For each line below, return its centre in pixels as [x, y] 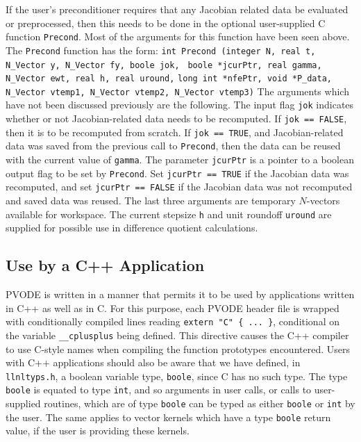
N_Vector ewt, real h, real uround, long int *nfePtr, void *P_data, [169, 79]
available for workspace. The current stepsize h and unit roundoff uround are [169, 214]
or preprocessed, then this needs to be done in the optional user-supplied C [166, 23]
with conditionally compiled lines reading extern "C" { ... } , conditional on [173, 321]
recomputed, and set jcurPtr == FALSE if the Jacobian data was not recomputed [179, 187]
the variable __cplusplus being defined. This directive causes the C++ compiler [177, 335]
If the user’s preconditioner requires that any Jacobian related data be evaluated [177, 9]
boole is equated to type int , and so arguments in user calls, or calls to [159, 390]
